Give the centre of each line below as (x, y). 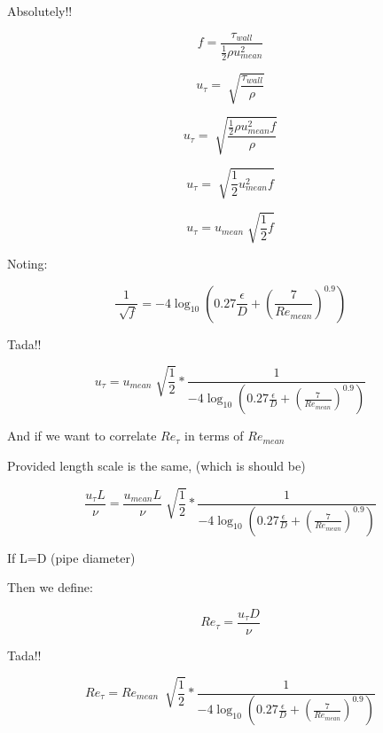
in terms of (214, 436)
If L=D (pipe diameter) (71, 557)
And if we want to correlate (82, 436)
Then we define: (50, 587)
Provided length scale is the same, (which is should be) (156, 465)
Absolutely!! (40, 11)
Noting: (27, 264)
